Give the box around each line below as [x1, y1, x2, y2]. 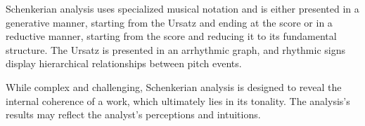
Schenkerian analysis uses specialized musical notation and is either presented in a [6, 1, 359, 15]
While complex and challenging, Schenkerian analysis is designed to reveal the [6, 79, 342, 94]
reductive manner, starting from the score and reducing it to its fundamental [6, 29, 337, 43]
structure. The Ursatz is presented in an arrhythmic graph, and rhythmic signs [6, 42, 346, 57]
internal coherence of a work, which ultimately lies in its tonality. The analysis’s [6, 93, 350, 108]
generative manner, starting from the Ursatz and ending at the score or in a [6, 15, 333, 29]
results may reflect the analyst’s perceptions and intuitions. [6, 107, 261, 122]
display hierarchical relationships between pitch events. [6, 56, 242, 71]
